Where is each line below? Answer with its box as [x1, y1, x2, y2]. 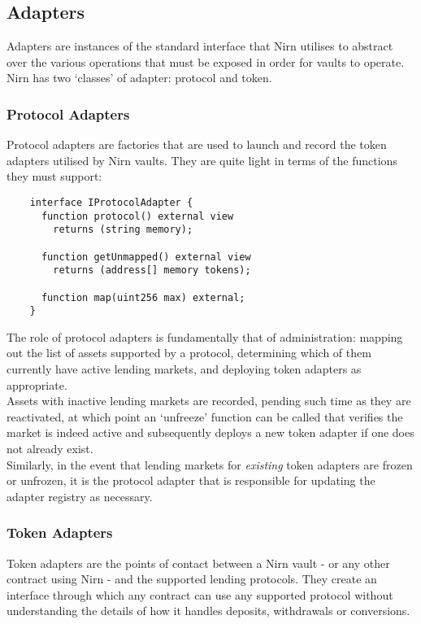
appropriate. [7, 376, 67, 393]
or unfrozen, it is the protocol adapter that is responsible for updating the [7, 472, 375, 489]
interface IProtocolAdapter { [29, 196, 193, 208]
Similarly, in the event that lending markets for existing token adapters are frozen [7, 456, 413, 473]
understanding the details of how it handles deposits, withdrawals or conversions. [7, 602, 410, 619]
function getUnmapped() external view [41, 251, 251, 263]
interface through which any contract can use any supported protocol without [7, 586, 393, 603]
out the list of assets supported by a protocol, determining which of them [7, 344, 371, 361]
